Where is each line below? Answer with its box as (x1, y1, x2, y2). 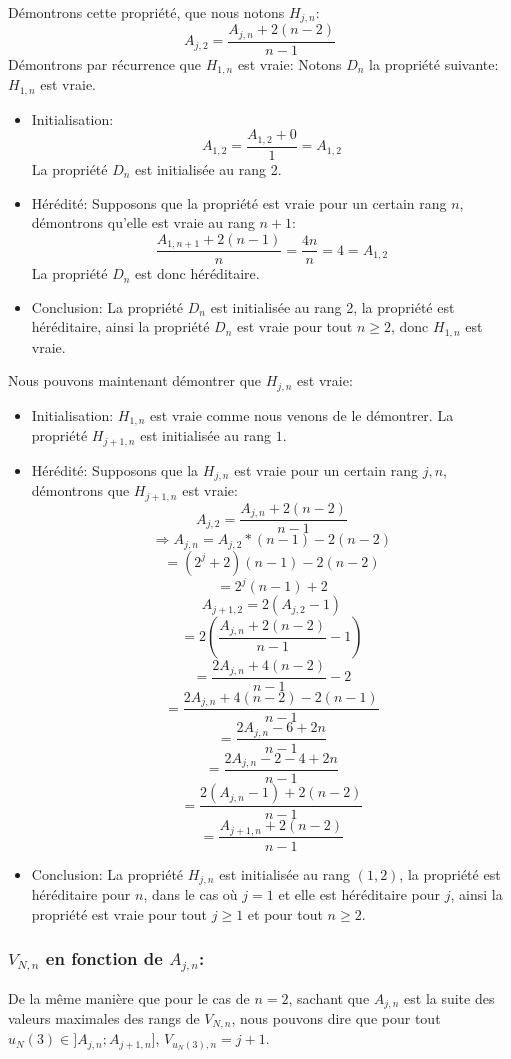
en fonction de (45, 946, 163, 971)
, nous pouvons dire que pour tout (231, 1008, 441, 1028)
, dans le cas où (143, 884, 238, 905)
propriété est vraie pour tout (31, 903, 208, 924)
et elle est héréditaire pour (278, 884, 441, 905)
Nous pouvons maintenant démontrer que (8, 370, 262, 391)
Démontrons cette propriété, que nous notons (8, 2, 285, 22)
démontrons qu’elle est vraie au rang (31, 212, 255, 233)
